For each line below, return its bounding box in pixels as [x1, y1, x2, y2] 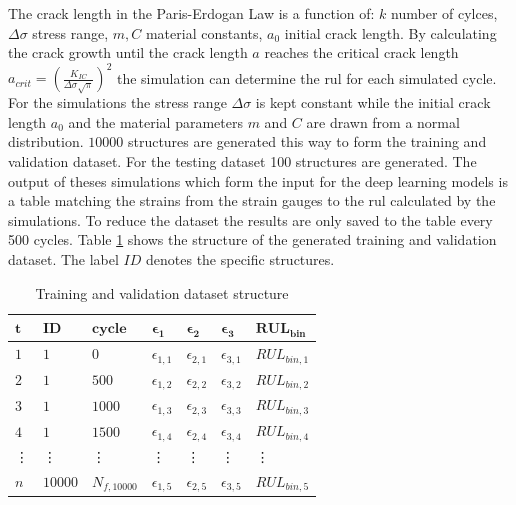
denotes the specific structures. [146, 249, 335, 270]
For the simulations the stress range [8, 92, 227, 113]
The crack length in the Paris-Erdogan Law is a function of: [8, 3, 375, 23]
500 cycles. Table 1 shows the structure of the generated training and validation [8, 229, 497, 250]
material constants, [145, 22, 263, 43]
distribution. [8, 131, 84, 152]
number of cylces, [391, 3, 498, 23]
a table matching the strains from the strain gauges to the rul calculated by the [8, 190, 496, 211]
